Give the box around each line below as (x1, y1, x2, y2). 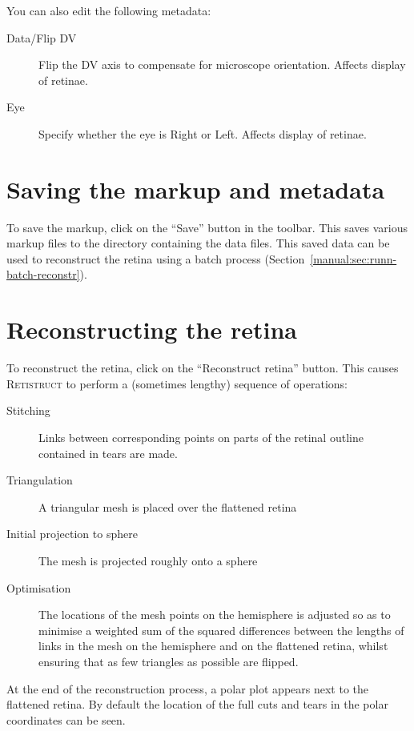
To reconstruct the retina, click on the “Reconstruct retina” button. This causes (6, 359, 399, 376)
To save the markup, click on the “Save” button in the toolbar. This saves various (6, 219, 408, 235)
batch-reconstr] (6, 266, 80, 283)
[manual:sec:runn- (310, 250, 397, 267)
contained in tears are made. (38, 444, 178, 461)
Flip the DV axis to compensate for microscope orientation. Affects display (38, 56, 406, 73)
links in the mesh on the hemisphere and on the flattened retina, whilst (38, 637, 388, 654)
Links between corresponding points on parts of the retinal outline (38, 428, 364, 445)
